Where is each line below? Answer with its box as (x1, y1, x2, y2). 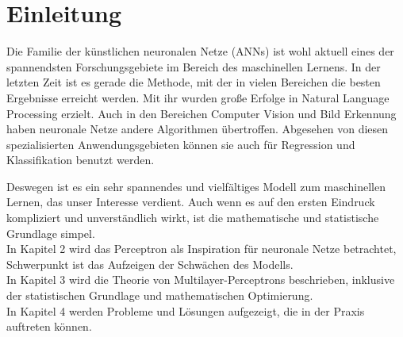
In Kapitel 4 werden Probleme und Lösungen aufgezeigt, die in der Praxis (6, 302, 365, 319)
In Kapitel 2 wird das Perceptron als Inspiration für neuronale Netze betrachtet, (6, 240, 397, 257)
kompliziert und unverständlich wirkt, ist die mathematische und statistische (6, 209, 379, 226)
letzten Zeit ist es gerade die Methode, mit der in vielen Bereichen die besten (6, 74, 381, 90)
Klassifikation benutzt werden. (6, 151, 155, 168)
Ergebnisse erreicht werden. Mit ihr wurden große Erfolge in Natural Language (6, 89, 390, 105)
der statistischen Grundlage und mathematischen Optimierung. (6, 287, 313, 304)
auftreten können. (6, 318, 92, 335)
